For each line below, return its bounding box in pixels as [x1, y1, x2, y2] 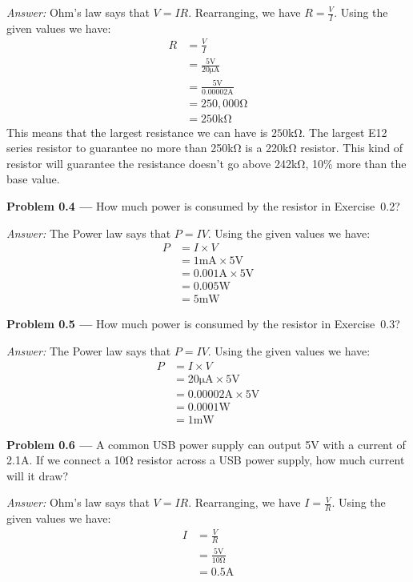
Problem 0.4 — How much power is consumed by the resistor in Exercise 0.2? [6, 197, 400, 214]
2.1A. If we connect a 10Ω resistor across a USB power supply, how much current [6, 452, 405, 468]
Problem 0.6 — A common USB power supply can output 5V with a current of [6, 435, 406, 452]
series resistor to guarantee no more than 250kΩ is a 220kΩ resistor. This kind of [6, 139, 403, 156]
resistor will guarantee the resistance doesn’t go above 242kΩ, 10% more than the [6, 155, 407, 171]
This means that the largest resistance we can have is [6, 123, 268, 140]
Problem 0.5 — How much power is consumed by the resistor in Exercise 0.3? [6, 315, 400, 332]
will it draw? [6, 467, 69, 484]
